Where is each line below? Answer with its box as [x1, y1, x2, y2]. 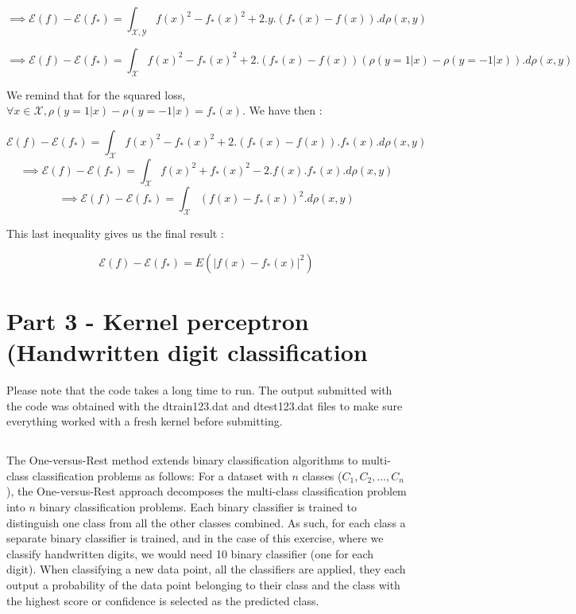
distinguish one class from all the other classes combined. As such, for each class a [6, 514, 406, 530]
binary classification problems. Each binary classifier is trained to [39, 499, 357, 515]
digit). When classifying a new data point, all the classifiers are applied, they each [6, 561, 406, 577]
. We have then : [242, 102, 323, 119]
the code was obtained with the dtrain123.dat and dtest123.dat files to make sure [6, 397, 403, 414]
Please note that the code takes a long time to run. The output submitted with [6, 382, 392, 398]
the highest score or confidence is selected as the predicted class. [6, 592, 319, 608]
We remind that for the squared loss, [6, 86, 186, 103]
